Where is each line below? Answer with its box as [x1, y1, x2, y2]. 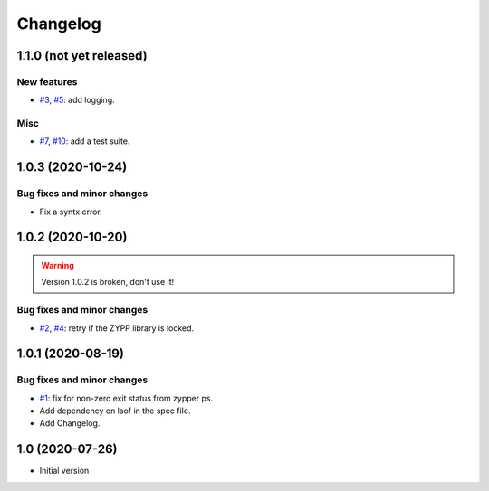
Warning [41, 260, 74, 271]
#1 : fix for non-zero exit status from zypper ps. [39, 392, 213, 403]
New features [16, 75, 78, 88]
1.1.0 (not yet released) [16, 48, 149, 63]
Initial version [39, 466, 90, 477]
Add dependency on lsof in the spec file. [39, 405, 191, 416]
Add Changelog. [39, 418, 101, 429]
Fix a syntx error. [39, 206, 103, 217]
